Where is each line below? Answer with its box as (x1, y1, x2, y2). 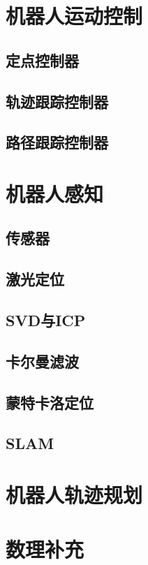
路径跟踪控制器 (6, 131, 108, 153)
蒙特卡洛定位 (6, 391, 94, 413)
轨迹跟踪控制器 (6, 90, 108, 112)
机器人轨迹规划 (6, 480, 143, 508)
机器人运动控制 (6, 1, 143, 30)
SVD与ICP (6, 309, 86, 331)
